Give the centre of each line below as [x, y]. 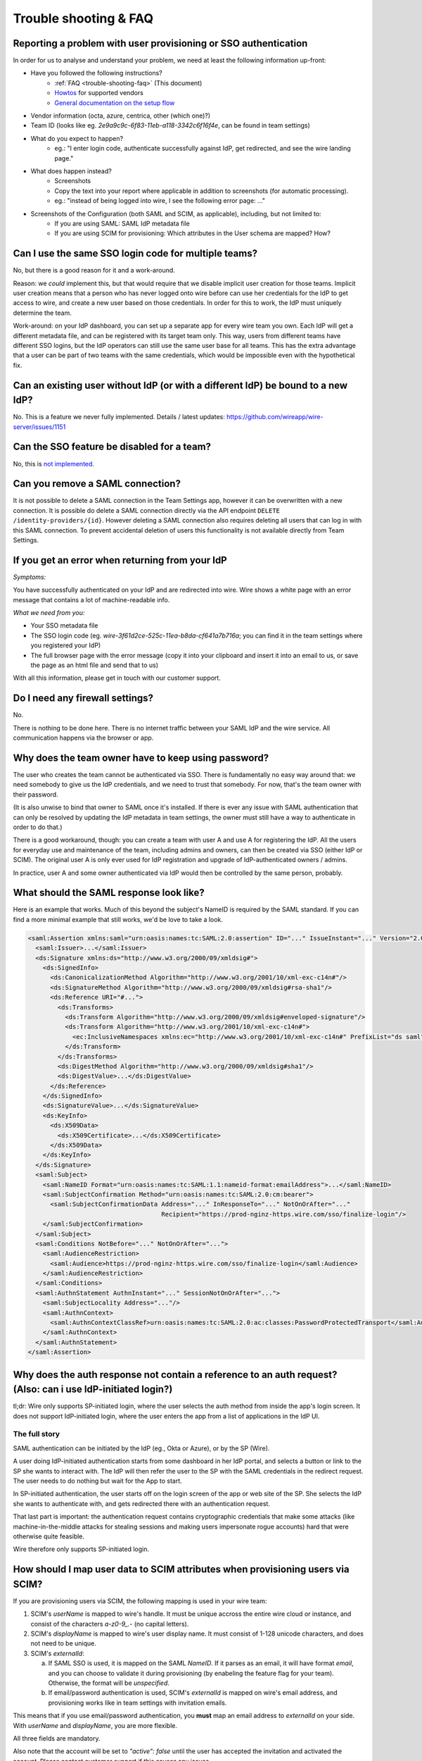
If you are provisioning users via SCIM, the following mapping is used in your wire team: [140, 1601]
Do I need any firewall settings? [83, 698]
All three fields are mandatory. [57, 1738]
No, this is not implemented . [54, 463]
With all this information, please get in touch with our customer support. [117, 678]
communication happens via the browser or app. [83, 738]
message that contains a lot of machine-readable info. [91, 599]
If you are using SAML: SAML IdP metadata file [122, 223]
